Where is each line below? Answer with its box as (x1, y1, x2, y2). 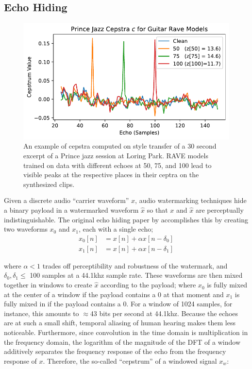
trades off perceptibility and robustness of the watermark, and (42, 260, 228, 270)
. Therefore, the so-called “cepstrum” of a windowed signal (43, 355, 217, 366)
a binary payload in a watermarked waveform (4, 205, 139, 215)
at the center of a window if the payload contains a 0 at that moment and (4, 289, 224, 299)
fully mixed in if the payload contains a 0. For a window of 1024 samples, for (4, 299, 233, 309)
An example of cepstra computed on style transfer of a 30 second (23, 141, 217, 151)
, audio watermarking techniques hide (135, 195, 247, 205)
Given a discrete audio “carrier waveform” (4, 195, 129, 205)
